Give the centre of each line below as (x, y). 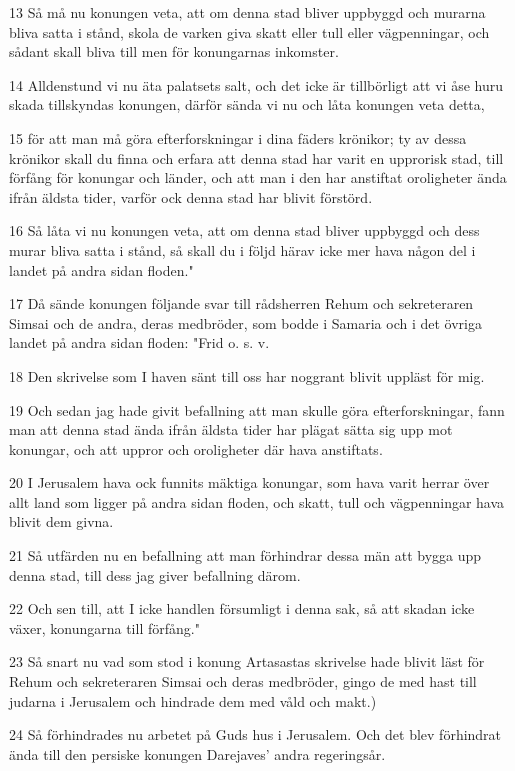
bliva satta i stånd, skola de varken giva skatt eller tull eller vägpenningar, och (249, 31)
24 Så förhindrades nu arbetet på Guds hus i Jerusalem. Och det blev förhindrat (255, 734)
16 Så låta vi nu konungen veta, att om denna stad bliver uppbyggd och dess (244, 230)
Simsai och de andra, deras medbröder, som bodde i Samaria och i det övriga (245, 322)
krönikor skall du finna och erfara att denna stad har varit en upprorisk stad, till (256, 157)
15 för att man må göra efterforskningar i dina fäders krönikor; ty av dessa (238, 137)
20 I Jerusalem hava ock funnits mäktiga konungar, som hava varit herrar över (249, 482)
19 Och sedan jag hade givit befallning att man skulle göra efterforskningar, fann (257, 409)
